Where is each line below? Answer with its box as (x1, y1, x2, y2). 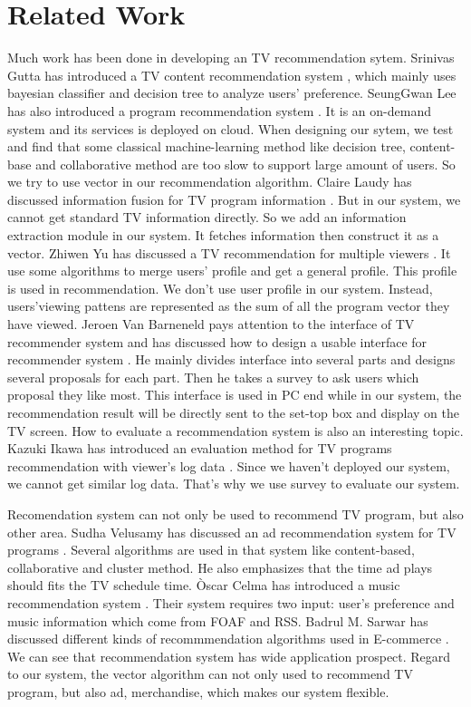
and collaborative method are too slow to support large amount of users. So (35, 154, 456, 173)
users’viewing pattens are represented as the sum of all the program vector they (7, 296, 450, 315)
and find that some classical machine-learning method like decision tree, (7, 137, 406, 156)
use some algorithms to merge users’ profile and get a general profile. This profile (7, 261, 457, 280)
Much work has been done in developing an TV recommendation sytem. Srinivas (7, 48, 455, 67)
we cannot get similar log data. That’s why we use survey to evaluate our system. (7, 474, 460, 493)
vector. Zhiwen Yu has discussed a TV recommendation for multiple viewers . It (7, 243, 451, 262)
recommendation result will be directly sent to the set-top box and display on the (7, 403, 459, 421)
